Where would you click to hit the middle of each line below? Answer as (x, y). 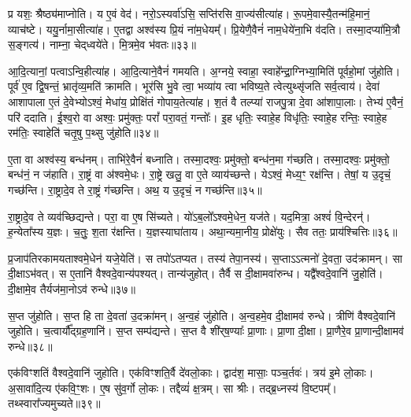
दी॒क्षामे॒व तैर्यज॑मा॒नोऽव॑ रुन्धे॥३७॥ (72, 288)
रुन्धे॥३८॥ (30, 346)
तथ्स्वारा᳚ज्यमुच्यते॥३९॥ (54, 403)
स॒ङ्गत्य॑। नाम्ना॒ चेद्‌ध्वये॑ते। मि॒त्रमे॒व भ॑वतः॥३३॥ (102, 44)
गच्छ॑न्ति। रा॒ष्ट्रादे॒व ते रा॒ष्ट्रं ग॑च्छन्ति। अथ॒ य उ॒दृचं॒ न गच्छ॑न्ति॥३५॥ (135, 189)
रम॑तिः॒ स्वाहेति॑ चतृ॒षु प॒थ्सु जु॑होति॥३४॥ (83, 133)
